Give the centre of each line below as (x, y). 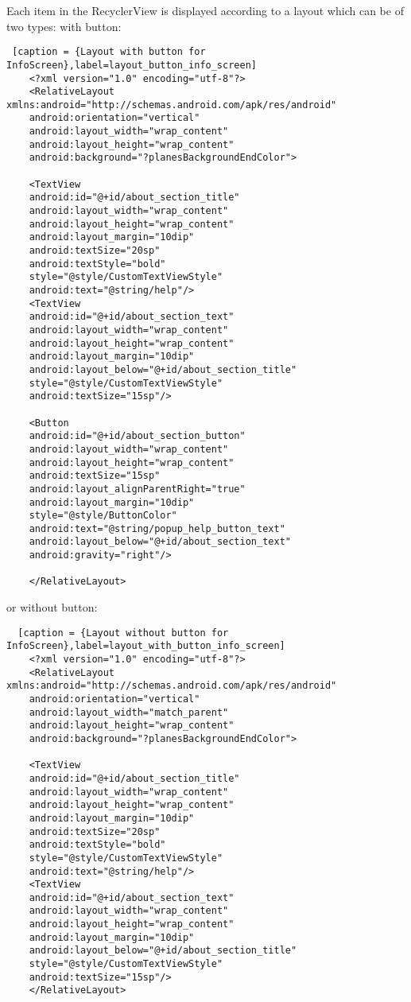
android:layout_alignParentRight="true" (137, 489)
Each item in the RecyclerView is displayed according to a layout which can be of (205, 10)
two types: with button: (64, 26)
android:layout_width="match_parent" (129, 712)
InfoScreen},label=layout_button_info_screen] (132, 65)
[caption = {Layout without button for (123, 633)
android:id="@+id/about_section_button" (137, 436)
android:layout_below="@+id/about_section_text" (160, 542)
